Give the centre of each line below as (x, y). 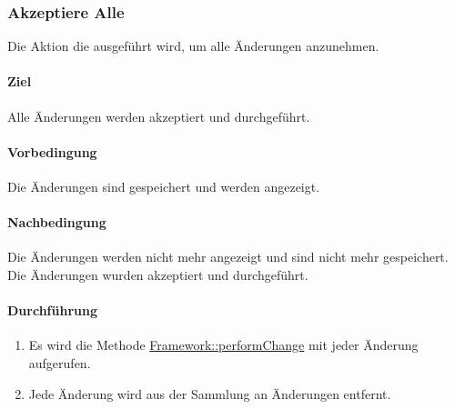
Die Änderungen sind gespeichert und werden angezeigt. (164, 186)
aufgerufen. (60, 362)
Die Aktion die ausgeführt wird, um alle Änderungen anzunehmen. (193, 46)
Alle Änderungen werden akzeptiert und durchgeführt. (159, 116)
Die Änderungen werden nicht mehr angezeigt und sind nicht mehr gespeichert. (228, 257)
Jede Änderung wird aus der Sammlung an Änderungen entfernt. (210, 393)
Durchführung (52, 310)
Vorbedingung (52, 151)
